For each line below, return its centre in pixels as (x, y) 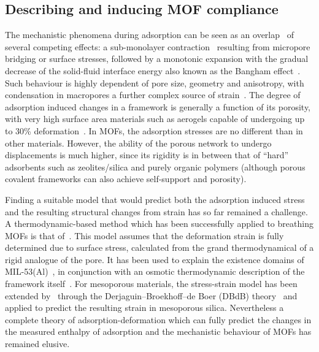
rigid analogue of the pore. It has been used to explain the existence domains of (155, 259)
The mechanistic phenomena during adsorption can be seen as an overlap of (149, 35)
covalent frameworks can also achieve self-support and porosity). (126, 179)
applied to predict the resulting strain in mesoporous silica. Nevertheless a (144, 308)
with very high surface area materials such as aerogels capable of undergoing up (155, 119)
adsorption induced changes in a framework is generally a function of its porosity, (158, 106)
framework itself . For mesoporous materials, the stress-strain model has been (151, 284)
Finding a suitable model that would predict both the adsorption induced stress (155, 199)
